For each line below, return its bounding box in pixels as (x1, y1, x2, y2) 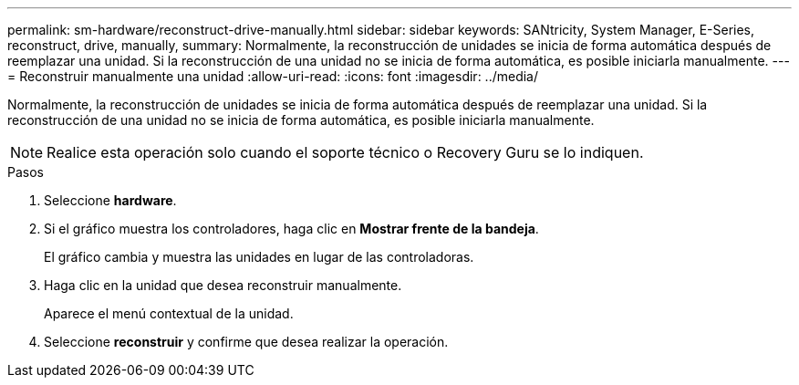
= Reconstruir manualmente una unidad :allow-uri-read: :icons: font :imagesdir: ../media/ (7, 68, 539, 84)
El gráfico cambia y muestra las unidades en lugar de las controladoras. (44, 249, 474, 265)
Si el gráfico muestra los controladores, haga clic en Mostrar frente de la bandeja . (44, 221, 539, 236)
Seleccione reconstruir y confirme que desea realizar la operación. (44, 334, 449, 349)
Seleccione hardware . (44, 192, 177, 208)
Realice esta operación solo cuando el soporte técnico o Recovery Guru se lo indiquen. (47, 143, 644, 161)
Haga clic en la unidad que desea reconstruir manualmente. (44, 277, 402, 293)
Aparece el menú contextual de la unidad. (44, 306, 294, 321)
